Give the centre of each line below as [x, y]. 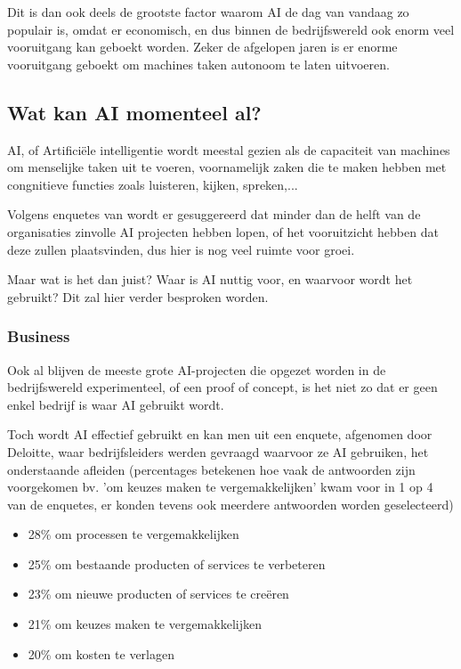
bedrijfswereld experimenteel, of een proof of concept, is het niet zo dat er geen [222, 387]
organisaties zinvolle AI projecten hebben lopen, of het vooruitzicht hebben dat [223, 231]
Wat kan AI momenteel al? [134, 112]
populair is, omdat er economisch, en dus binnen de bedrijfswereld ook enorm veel [231, 29]
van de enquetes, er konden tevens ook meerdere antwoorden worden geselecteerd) [230, 504]
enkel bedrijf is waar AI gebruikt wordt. [116, 404]
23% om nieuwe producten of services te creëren [158, 594]
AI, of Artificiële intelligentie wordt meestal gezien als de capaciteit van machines [229, 149]
